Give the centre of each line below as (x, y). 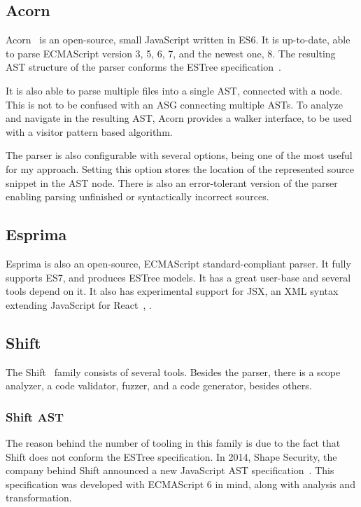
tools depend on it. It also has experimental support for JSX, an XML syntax (172, 291)
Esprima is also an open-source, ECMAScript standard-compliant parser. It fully (178, 263)
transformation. (39, 498)
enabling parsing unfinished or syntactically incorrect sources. (137, 196)
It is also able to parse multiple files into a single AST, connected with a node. (174, 90)
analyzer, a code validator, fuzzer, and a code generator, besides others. (159, 386)
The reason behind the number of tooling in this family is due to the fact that (173, 442)
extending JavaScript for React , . (79, 304)
